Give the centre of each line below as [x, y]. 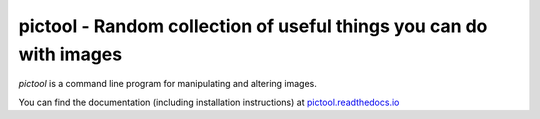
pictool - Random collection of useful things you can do [253, 26]
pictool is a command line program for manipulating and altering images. [167, 84]
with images [70, 54]
